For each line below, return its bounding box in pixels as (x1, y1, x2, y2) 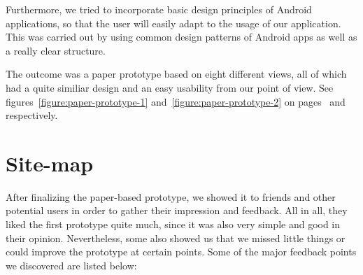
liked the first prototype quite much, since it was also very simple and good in (6, 217, 341, 232)
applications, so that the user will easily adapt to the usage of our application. (6, 15, 341, 30)
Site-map (6, 148, 94, 177)
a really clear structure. (6, 43, 106, 57)
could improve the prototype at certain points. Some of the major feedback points (6, 244, 357, 259)
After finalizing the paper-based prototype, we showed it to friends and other (6, 189, 336, 204)
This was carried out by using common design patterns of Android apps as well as (6, 29, 357, 44)
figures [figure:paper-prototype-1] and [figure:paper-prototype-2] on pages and (6, 94, 346, 108)
